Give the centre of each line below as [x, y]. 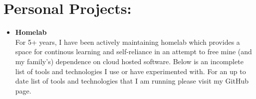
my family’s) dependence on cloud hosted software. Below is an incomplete [129, 61]
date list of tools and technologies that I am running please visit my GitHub [132, 81]
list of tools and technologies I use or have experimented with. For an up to [130, 71]
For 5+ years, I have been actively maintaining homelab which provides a [128, 42]
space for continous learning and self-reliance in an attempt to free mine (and [133, 51]
